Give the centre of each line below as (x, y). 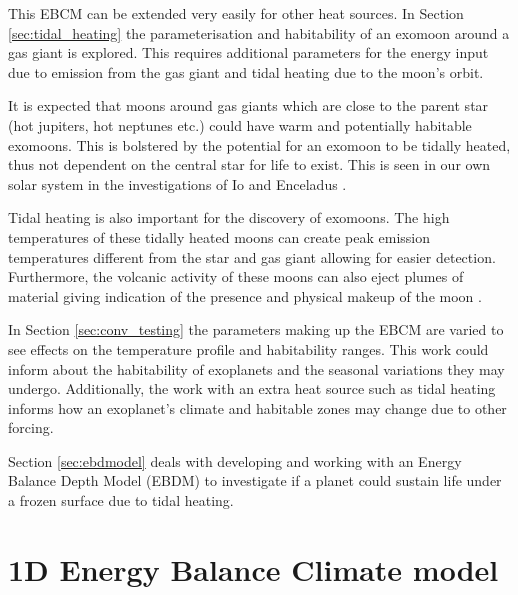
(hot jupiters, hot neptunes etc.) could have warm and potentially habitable (240, 124)
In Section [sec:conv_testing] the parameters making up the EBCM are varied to (256, 329)
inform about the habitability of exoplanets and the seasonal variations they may (256, 368)
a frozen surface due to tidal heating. (121, 500)
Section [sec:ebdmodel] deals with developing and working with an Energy (235, 460)
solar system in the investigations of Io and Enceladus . (177, 183)
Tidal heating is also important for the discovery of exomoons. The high (229, 217)
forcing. (31, 427)
